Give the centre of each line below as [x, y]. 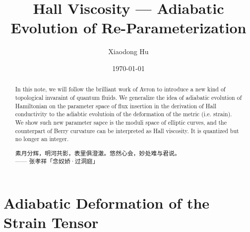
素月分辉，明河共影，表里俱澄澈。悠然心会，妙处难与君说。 [98, 153]
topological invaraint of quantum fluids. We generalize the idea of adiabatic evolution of [128, 97]
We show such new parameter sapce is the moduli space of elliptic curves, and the [121, 122]
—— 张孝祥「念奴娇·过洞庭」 [57, 161]
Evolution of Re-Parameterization [128, 28]
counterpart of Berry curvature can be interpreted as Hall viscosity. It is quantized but [127, 130]
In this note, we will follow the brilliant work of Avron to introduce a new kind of [120, 89]
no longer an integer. [42, 139]
